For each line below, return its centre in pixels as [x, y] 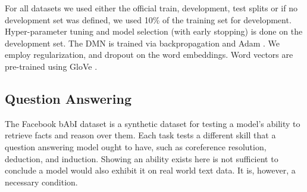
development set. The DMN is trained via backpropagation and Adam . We [142, 43]
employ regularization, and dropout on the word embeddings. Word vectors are [149, 55]
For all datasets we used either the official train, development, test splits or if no [151, 8]
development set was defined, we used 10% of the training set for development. [148, 19]
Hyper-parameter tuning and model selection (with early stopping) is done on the [154, 31]
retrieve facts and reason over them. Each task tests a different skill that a [140, 135]
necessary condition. [41, 182]
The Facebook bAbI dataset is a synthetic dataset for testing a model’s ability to [153, 123]
